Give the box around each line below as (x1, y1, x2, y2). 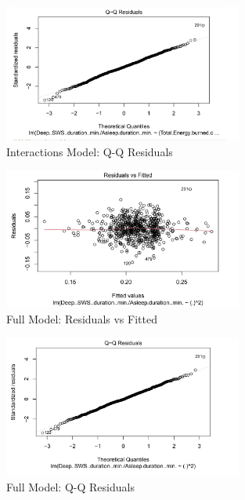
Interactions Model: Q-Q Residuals (6, 143, 173, 159)
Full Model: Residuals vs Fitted (6, 310, 157, 327)
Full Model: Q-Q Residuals (6, 478, 135, 495)
